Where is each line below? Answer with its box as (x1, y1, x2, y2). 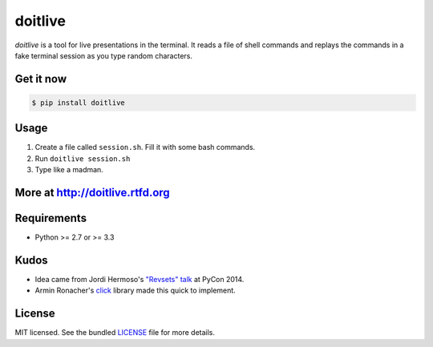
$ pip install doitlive (31, 98, 126, 107)
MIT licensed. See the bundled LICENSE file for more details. (14, 328, 216, 337)
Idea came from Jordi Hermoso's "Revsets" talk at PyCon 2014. (34, 275, 245, 284)
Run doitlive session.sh (34, 153, 131, 163)
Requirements (14, 212, 87, 225)
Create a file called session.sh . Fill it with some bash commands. (34, 143, 256, 152)
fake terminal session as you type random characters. (14, 50, 192, 60)
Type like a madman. (34, 165, 103, 175)
